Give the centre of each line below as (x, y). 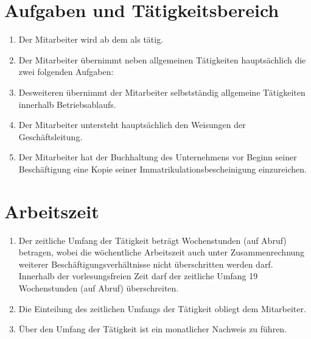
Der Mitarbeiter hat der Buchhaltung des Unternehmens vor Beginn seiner (158, 157)
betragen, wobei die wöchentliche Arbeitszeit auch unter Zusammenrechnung (162, 252)
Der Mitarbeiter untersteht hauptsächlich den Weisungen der (132, 125)
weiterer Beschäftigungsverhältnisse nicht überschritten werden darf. (146, 264)
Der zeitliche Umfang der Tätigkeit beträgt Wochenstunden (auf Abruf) (152, 240)
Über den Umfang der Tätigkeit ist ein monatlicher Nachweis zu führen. (153, 329)
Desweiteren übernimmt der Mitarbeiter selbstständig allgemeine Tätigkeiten (162, 92)
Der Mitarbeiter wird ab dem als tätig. (91, 39)
